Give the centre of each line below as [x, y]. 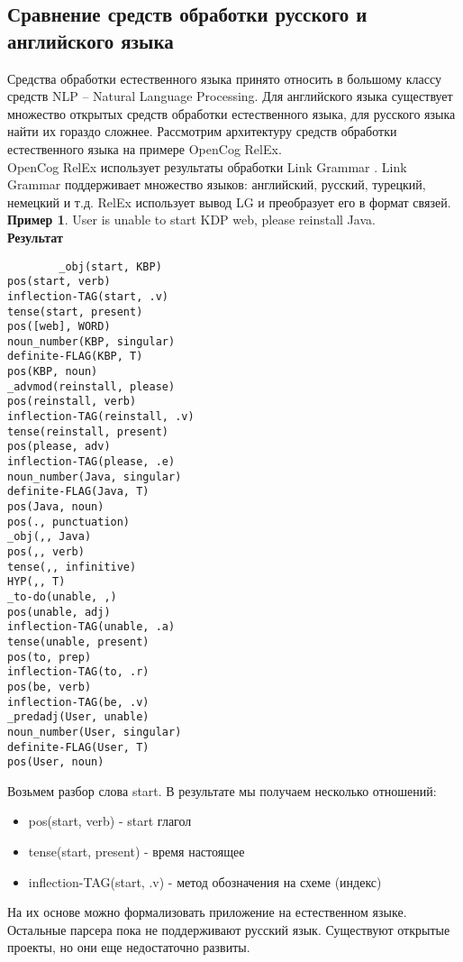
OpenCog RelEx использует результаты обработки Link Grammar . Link [207, 166]
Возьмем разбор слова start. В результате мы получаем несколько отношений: [222, 790]
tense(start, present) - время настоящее [136, 852]
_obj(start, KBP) [110, 266]
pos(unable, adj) [59, 612]
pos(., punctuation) [69, 522]
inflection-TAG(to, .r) [78, 672]
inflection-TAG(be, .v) [78, 702]
